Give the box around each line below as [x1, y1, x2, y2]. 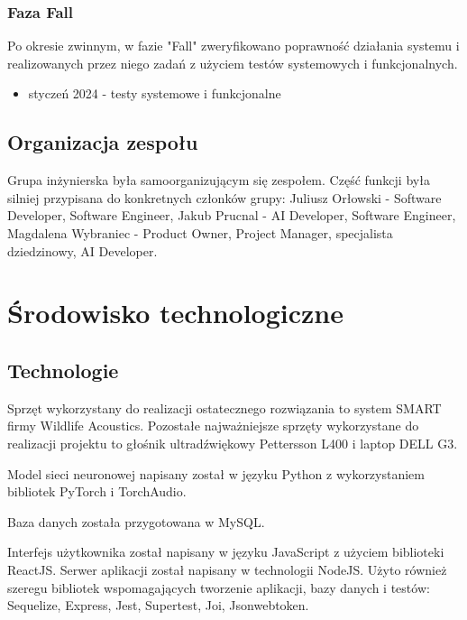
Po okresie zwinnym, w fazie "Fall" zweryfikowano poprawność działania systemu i [7, 36, 460, 55]
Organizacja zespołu [7, 128, 198, 156]
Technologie [7, 356, 119, 384]
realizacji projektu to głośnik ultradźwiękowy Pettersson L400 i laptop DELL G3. [7, 433, 458, 452]
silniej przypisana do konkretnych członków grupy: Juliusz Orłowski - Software [7, 188, 442, 207]
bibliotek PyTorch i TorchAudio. [7, 482, 187, 501]
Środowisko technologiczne [7, 294, 343, 331]
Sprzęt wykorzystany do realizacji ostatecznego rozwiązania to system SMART [7, 398, 442, 417]
